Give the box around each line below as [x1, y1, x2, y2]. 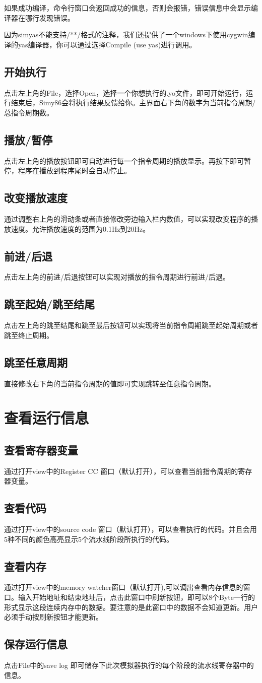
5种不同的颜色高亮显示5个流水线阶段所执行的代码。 [4, 533, 173, 544]
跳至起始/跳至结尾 [4, 296, 95, 312]
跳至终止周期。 [4, 329, 53, 340]
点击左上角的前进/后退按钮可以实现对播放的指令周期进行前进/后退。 [4, 271, 230, 282]
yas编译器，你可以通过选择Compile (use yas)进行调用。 [18, 39, 196, 49]
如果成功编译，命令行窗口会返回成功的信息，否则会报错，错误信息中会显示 [4, 3, 251, 13]
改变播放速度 [4, 190, 68, 206]
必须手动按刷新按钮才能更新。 [4, 611, 103, 622]
